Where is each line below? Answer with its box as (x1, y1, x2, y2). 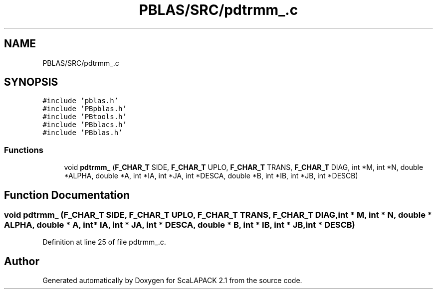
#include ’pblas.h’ (42, 97, 119, 105)
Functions (4, 145, 43, 155)
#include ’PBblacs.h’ (42, 121, 127, 129)
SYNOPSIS (4, 76, 58, 89)
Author (4, 255, 39, 268)
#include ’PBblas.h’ (42, 129, 123, 137)
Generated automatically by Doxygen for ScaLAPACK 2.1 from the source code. (42, 276, 302, 285)
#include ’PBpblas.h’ (42, 105, 127, 113)
